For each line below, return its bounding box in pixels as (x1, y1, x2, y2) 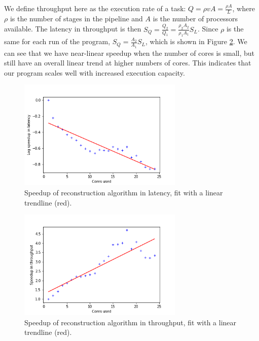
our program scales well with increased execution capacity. (4, 67, 185, 78)
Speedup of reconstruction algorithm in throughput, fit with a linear (24, 317, 237, 327)
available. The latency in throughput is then (4, 23, 141, 34)
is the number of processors (153, 13, 238, 23)
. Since (197, 23, 218, 34)
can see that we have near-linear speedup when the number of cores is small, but (4, 47, 254, 58)
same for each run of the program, (4, 36, 110, 47)
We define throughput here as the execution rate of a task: (4, 3, 186, 13)
